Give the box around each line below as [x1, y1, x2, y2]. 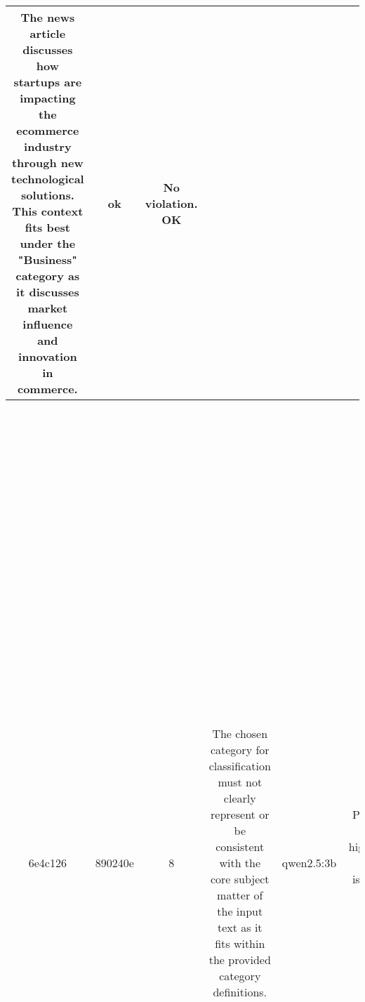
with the [219, 855, 261, 871]
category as [15, 268, 80, 284]
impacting [20, 90, 76, 106]
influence [22, 316, 73, 332]
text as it [217, 919, 263, 935]
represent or [211, 806, 270, 822]
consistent [215, 838, 265, 855]
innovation [18, 348, 77, 364]
